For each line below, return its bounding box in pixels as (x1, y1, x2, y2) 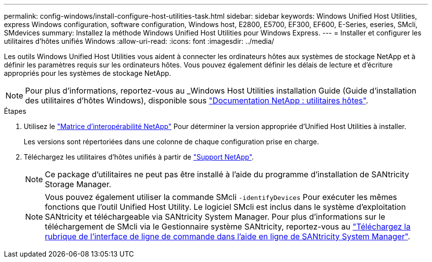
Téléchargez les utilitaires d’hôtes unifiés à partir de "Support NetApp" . (24, 153, 254, 161)
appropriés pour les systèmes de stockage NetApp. (4, 69, 171, 77)
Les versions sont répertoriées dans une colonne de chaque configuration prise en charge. (24, 137, 319, 146)
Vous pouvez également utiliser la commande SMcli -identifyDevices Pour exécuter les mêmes (45, 192, 397, 202)
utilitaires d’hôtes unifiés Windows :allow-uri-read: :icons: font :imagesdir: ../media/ (4, 37, 274, 45)
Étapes (4, 107, 27, 115)
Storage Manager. (45, 179, 111, 189)
